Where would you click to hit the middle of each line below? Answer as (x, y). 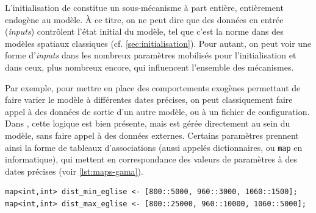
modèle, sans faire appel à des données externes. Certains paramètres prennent (152, 135)
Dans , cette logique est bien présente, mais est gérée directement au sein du (148, 123)
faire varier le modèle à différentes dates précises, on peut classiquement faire (149, 100)
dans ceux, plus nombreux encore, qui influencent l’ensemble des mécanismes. (149, 67)
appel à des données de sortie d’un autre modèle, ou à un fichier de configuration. (157, 111)
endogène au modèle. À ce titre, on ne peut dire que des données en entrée (144, 19)
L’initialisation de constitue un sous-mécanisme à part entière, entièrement (144, 7)
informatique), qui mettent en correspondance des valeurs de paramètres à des (151, 159)
